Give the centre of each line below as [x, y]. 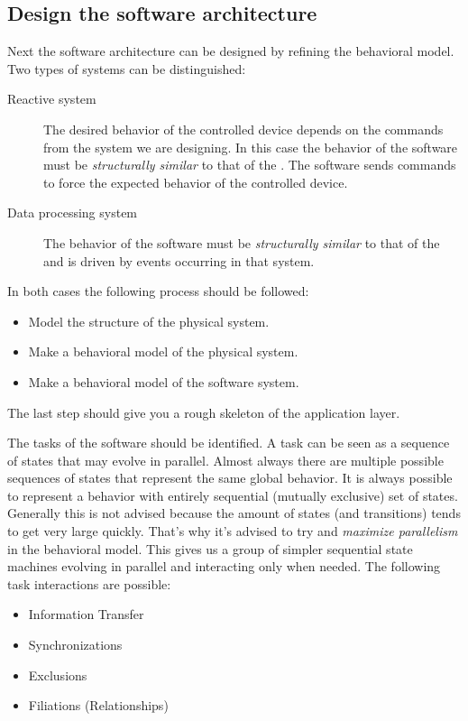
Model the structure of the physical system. [149, 321]
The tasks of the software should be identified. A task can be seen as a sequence [229, 443]
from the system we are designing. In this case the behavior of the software [251, 147]
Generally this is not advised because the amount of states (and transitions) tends [234, 513]
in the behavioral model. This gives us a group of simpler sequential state [210, 548]
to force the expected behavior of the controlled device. [196, 182]
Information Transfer [86, 614]
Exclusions [58, 675]
